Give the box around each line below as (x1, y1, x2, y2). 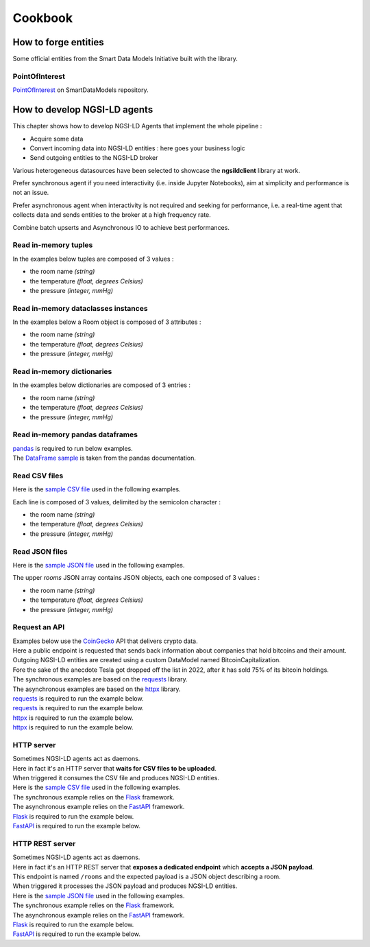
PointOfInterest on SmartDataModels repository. (12, 86, 149, 94)
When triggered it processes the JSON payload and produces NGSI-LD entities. (12, 882, 238, 890)
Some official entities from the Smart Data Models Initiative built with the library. (12, 55, 238, 63)
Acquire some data (29, 135, 84, 143)
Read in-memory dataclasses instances (12, 303, 148, 313)
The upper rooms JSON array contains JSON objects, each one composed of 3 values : (12, 574, 260, 582)
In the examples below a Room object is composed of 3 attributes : (12, 318, 201, 326)
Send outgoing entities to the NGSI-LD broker (29, 154, 158, 162)
